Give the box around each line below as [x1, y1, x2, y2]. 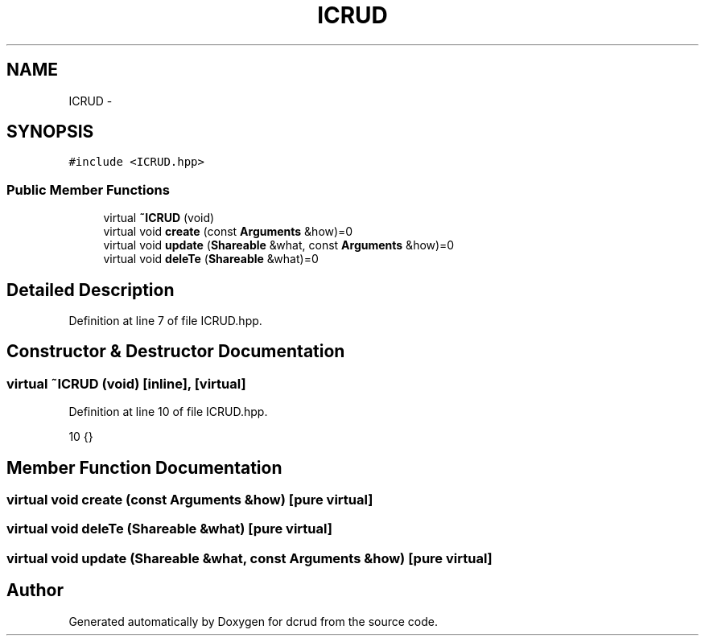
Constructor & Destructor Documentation [6, 341, 345, 362]
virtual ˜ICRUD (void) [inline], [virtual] [6, 375, 246, 392]
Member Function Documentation [6, 457, 282, 478]
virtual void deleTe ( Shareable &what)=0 [103, 252, 319, 266]
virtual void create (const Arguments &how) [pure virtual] [6, 492, 373, 508]
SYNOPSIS [6, 121, 94, 142]
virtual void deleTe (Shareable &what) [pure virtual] [6, 521, 332, 537]
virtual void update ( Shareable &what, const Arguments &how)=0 [103, 238, 455, 253]
